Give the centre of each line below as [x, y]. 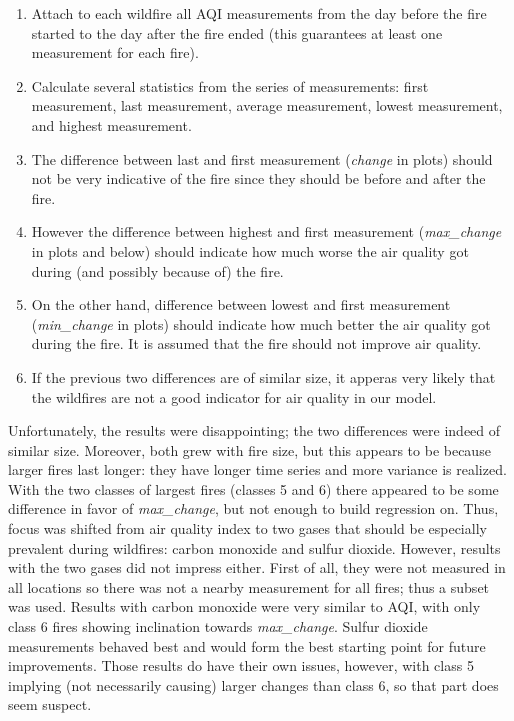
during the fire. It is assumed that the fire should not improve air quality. [256, 343]
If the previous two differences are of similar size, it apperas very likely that [263, 376]
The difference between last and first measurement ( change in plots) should [262, 158]
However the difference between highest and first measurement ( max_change [266, 231]
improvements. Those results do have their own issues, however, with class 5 [241, 665]
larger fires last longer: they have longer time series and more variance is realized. [257, 469]
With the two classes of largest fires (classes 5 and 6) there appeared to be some [253, 488]
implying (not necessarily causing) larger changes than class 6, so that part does [253, 684]
